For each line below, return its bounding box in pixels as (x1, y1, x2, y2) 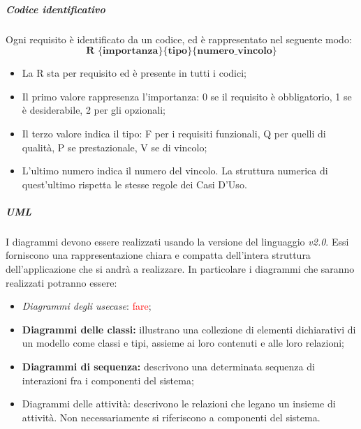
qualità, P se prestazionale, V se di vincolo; (22, 140, 207, 154)
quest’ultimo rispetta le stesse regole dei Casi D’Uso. (22, 176, 247, 191)
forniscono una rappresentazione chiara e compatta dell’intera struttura (6, 248, 311, 262)
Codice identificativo (6, 1, 105, 16)
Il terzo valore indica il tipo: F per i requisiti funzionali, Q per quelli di (22, 126, 326, 140)
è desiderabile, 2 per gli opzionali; (22, 103, 165, 117)
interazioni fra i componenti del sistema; (22, 372, 194, 387)
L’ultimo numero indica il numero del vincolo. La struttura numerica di (22, 163, 328, 178)
